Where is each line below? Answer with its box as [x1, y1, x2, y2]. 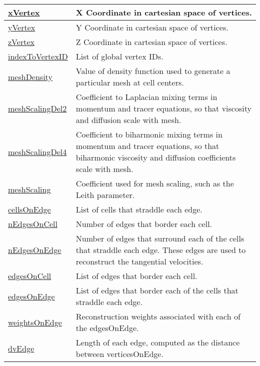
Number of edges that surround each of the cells [75, 232, 244, 244]
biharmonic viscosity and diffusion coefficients [75, 151, 236, 163]
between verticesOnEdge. [75, 348, 163, 359]
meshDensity [8, 70, 52, 82]
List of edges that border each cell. [75, 270, 197, 281]
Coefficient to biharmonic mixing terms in [75, 128, 222, 140]
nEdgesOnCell [8, 218, 57, 229]
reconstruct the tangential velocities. [75, 255, 203, 267]
